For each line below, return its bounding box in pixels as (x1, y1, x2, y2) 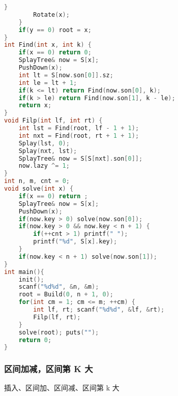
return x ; (18, 102, 52, 109)
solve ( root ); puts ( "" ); (18, 328, 99, 336)
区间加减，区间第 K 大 (4, 362, 93, 375)
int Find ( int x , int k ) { (4, 41, 92, 49)
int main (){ (4, 268, 44, 276)
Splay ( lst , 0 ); (18, 139, 70, 147)
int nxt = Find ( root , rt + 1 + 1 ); (18, 132, 139, 139)
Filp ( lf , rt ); (33, 313, 81, 321)
